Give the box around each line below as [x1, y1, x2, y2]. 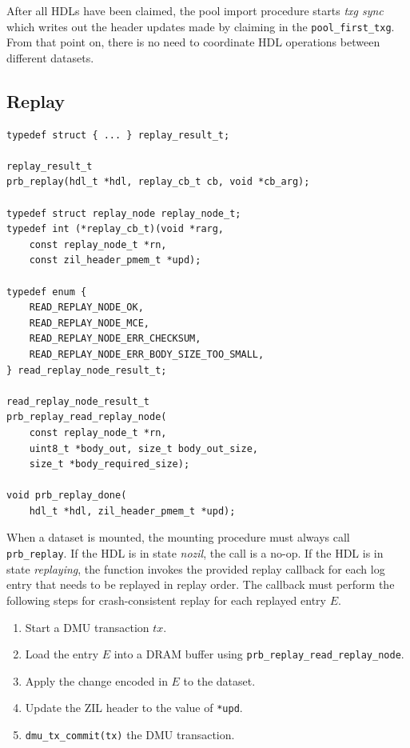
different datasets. [6, 49, 94, 66]
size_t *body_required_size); [29, 458, 190, 470]
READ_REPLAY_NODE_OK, [29, 302, 144, 314]
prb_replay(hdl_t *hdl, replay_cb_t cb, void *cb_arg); [6, 176, 310, 188]
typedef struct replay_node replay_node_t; [6, 207, 241, 219]
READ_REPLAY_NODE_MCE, [29, 317, 149, 329]
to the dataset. [183, 672, 256, 689]
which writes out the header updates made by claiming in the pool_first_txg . [6, 18, 395, 34]
